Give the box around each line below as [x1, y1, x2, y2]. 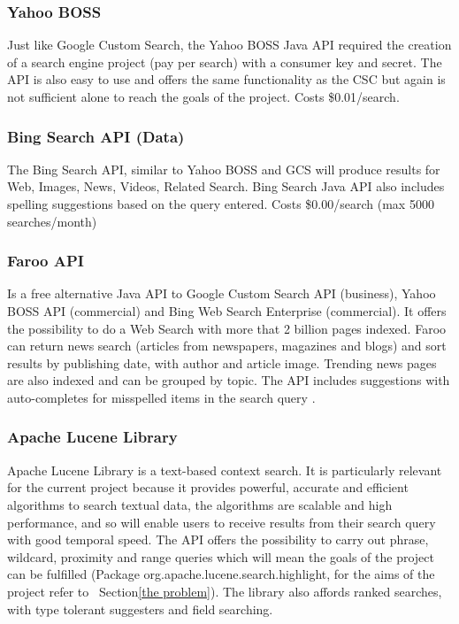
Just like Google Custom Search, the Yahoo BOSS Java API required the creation [7, 35, 452, 54]
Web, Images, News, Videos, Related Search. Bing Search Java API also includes [7, 177, 445, 196]
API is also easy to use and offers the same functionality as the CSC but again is [7, 70, 446, 89]
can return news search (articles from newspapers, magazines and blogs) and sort [7, 336, 447, 355]
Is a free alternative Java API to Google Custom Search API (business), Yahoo [7, 284, 436, 303]
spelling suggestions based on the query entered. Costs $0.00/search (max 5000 [7, 195, 434, 212]
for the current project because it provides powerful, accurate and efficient [7, 478, 409, 497]
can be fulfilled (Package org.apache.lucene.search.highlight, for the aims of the [7, 565, 435, 583]
